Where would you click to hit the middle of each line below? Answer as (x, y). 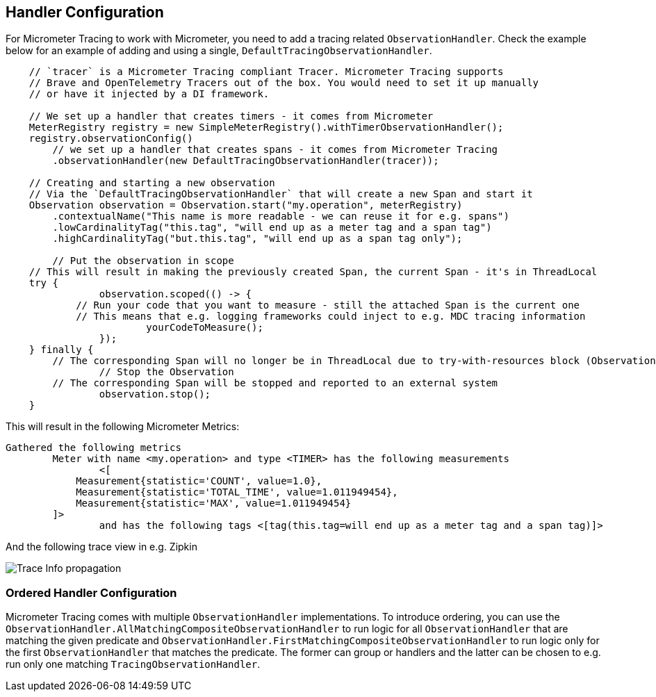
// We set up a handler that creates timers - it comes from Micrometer (231, 116)
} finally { (61, 350)
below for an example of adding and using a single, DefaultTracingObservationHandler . (219, 51)
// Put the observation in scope (143, 261)
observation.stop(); (155, 394)
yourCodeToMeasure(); (205, 328)
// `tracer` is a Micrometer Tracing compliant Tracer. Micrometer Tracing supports (266, 72)
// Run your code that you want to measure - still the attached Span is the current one (328, 305)
